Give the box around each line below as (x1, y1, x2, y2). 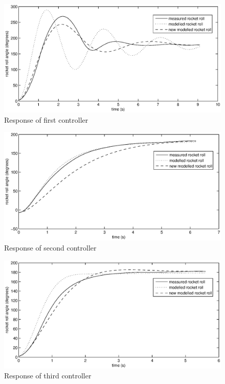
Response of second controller (4, 242, 97, 253)
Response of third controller (4, 370, 92, 381)
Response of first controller (4, 114, 88, 125)
